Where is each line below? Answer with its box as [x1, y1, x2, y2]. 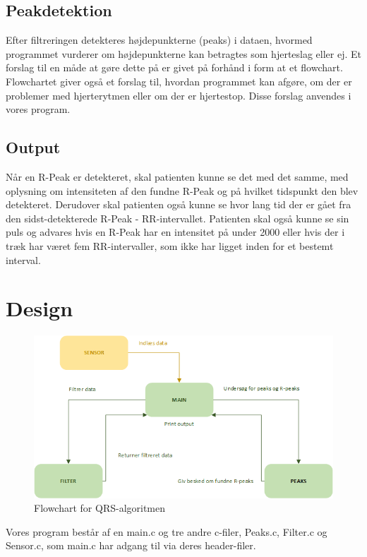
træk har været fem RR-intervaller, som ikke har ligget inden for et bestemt [6, 238, 334, 253]
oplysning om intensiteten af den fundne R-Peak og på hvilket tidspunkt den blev [6, 183, 359, 198]
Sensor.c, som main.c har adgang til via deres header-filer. [6, 538, 256, 553]
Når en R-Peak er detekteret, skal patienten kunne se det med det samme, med [6, 169, 349, 184]
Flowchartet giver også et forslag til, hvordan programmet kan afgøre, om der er [6, 73, 352, 88]
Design [6, 294, 73, 323]
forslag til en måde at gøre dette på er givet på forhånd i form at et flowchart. [6, 60, 343, 75]
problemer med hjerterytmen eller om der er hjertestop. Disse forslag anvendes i [6, 88, 351, 102]
